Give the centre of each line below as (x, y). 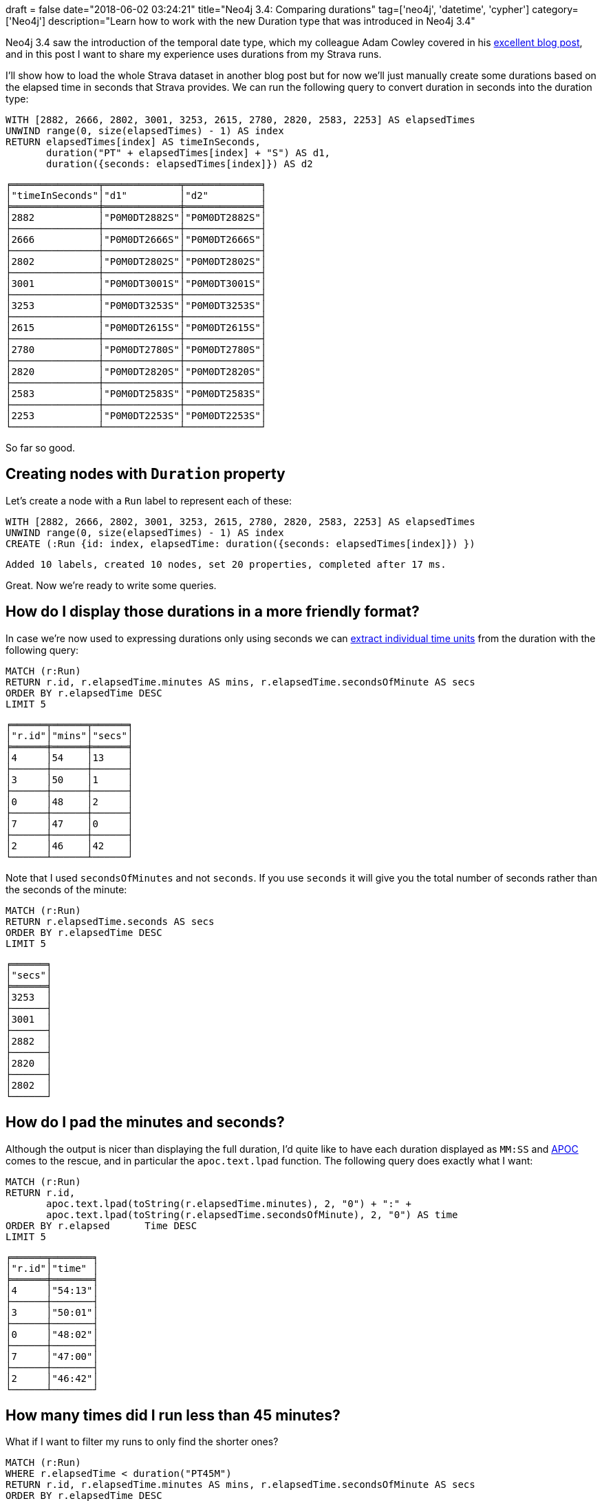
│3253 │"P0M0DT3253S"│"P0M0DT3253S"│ (136, 306)
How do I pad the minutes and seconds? (145, 1122)
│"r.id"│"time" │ (52, 1268)
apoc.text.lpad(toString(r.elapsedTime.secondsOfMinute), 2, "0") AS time (252, 1214)
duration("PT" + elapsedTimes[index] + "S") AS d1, (189, 153)
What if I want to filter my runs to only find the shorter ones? (142, 1442)
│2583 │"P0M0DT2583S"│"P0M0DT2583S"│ (136, 394)
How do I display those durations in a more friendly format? (213, 612)
